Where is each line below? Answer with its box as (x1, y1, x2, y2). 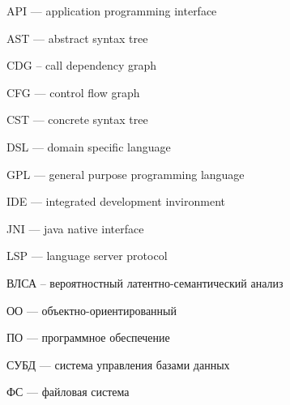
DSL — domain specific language (6, 138, 171, 155)
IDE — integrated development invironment (6, 193, 225, 210)
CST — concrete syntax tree (6, 111, 148, 128)
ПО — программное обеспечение (6, 329, 170, 346)
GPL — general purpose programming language (6, 165, 245, 182)
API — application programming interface (6, 2, 217, 19)
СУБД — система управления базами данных (6, 356, 230, 373)
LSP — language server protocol (6, 247, 168, 264)
